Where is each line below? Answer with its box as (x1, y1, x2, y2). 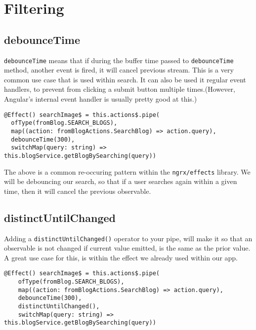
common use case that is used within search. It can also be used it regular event (4, 74, 246, 84)
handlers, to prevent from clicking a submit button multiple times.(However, (4, 84, 235, 94)
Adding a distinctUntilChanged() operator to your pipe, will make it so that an (4, 233, 253, 243)
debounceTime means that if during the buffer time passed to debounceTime (4, 55, 234, 65)
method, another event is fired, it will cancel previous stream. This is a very (4, 65, 234, 75)
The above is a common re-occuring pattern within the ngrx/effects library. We (4, 166, 251, 177)
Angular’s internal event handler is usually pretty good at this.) (4, 94, 197, 104)
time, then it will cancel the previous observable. (4, 185, 151, 196)
